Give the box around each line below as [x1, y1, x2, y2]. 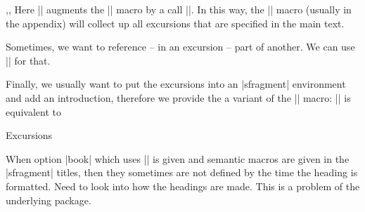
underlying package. [6, 192, 91, 207]
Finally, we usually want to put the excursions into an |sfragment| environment [6, 77, 346, 91]
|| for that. [6, 53, 51, 67]
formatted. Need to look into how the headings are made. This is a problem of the [6, 178, 360, 193]
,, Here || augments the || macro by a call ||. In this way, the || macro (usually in [6, 2, 352, 16]
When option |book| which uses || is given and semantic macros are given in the [6, 151, 350, 166]
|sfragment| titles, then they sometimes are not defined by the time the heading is [6, 165, 358, 180]
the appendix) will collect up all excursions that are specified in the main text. [6, 15, 345, 30]
